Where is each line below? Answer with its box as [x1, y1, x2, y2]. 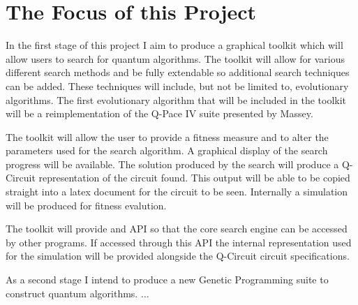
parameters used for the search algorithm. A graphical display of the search [6, 143, 328, 158]
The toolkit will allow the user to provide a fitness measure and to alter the [6, 129, 329, 144]
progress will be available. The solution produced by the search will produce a [6, 156, 339, 171]
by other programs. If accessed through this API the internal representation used [6, 235, 352, 249]
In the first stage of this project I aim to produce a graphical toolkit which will [6, 38, 343, 52]
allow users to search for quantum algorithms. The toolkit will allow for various [6, 51, 345, 66]
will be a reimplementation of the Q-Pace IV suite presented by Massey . [6, 106, 313, 121]
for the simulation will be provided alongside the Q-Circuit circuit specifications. [6, 248, 350, 263]
